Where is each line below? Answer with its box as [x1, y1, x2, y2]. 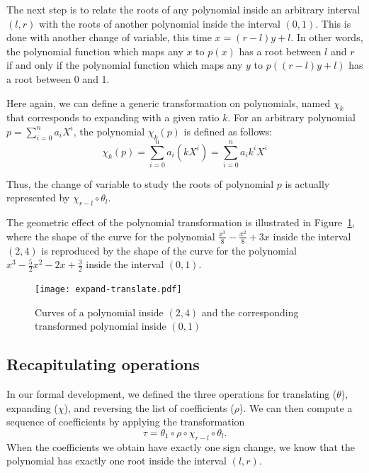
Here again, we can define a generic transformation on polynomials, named [6, 95, 331, 110]
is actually [285, 176, 330, 191]
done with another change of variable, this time [6, 30, 212, 45]
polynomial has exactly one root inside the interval [6, 453, 227, 468]
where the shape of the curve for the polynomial [6, 228, 215, 243]
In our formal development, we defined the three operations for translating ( [6, 386, 337, 401]
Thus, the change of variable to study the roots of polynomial [6, 176, 274, 191]
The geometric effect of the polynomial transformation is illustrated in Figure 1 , [6, 215, 356, 230]
